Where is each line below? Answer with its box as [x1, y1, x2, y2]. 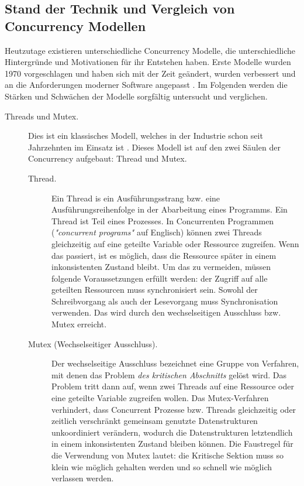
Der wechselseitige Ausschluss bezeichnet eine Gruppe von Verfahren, [51, 357, 299, 369]
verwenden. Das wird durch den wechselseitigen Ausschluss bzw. [51, 306, 281, 319]
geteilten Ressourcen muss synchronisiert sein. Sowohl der [51, 283, 258, 296]
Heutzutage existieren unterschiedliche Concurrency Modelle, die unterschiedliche [5, 44, 296, 56]
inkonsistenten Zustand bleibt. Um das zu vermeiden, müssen [51, 261, 271, 273]
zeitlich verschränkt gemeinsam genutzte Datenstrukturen [51, 415, 258, 427]
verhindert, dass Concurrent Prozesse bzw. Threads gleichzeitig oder [51, 403, 296, 415]
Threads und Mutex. [5, 109, 79, 122]
